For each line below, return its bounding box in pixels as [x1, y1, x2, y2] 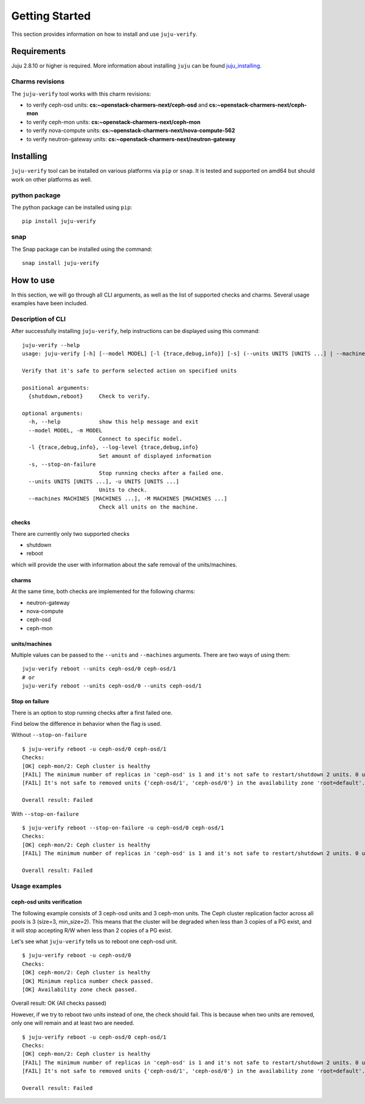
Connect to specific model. [99, 435, 182, 443]
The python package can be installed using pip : [11, 203, 133, 211]
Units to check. [99, 487, 147, 493]
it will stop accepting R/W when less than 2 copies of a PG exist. [11, 926, 173, 934]
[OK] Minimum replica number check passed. [22, 977, 154, 985]
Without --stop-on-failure [11, 731, 88, 739]
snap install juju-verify [22, 259, 100, 266]
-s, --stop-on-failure [28, 461, 96, 468]
